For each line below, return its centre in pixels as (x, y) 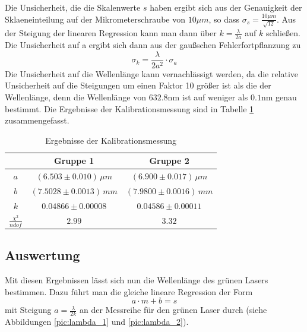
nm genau (279, 97)
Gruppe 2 (169, 161)
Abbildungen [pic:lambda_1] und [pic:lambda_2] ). (97, 322)
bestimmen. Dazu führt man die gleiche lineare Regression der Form (129, 291)
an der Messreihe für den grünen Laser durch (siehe (173, 310)
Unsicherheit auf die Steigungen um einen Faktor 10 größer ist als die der (138, 85)
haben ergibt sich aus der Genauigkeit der (226, 7)
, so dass (224, 19)
